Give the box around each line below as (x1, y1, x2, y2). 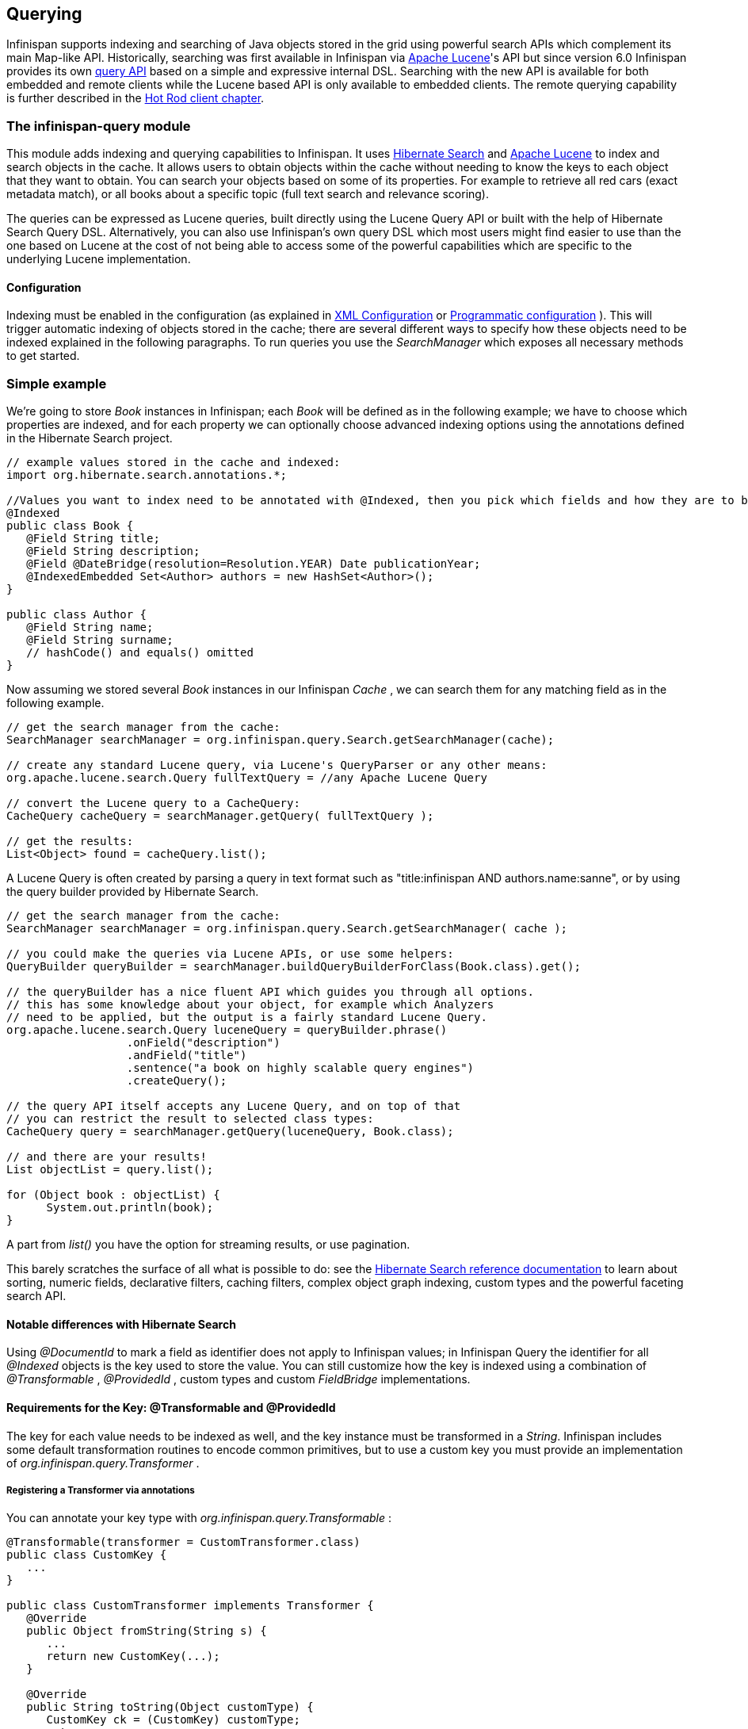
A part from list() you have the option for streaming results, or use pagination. (6, 1237, 410, 1252)
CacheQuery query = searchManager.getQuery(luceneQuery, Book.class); (6, 1125, 454, 1138)
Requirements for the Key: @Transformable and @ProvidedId (6, 1400, 336, 1414)
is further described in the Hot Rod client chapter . (6, 91, 265, 105)
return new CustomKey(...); (46, 1650, 220, 1663)
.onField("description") (126, 1036, 280, 1050)
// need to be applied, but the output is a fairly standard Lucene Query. (6, 1011, 487, 1024)
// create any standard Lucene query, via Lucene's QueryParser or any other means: (6, 759, 548, 772)
